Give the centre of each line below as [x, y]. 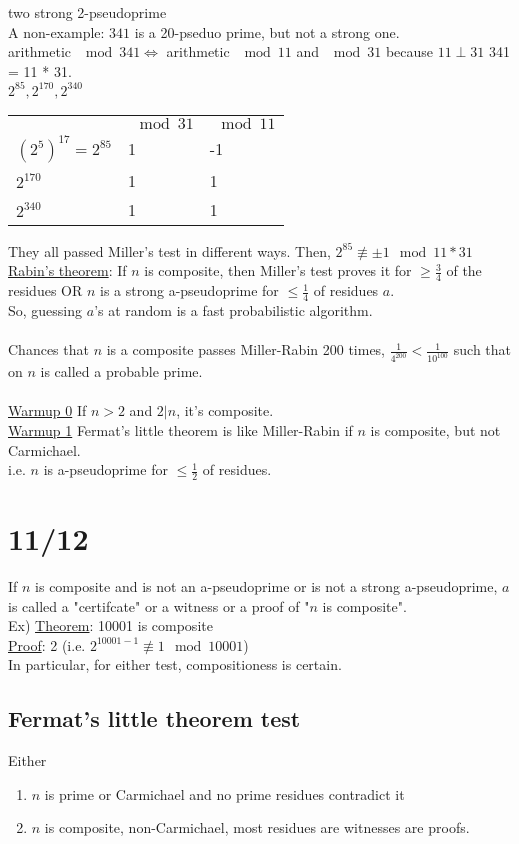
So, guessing [45, 310]
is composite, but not [435, 429]
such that [482, 349]
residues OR [45, 290]
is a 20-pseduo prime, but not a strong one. [267, 31]
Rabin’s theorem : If [67, 270]
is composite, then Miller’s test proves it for [278, 270]
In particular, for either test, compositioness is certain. [175, 664]
